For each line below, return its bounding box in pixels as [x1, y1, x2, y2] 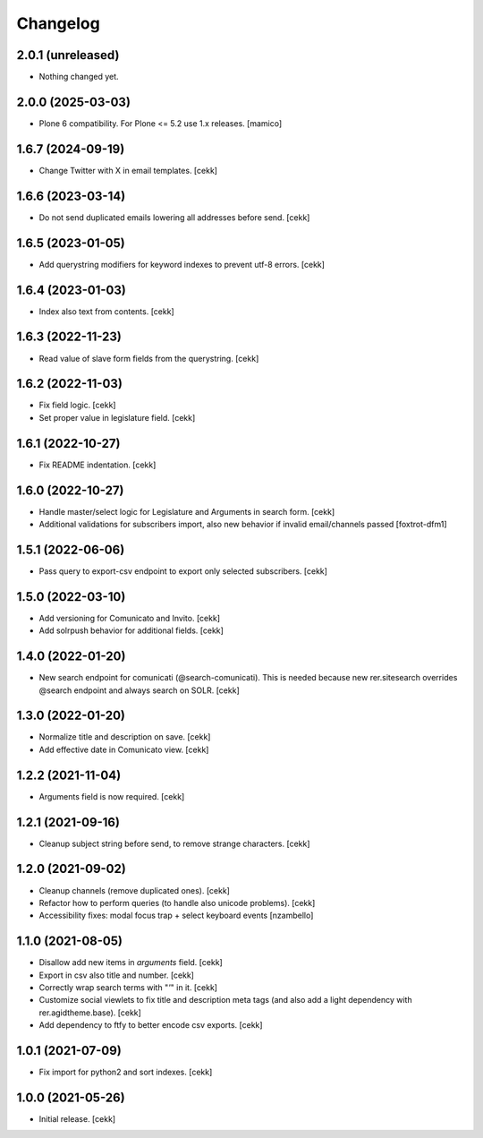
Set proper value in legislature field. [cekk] [38, 412, 196, 423]
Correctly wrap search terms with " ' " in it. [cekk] [38, 981, 218, 993]
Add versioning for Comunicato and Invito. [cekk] [38, 612, 221, 623]
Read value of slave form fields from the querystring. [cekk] [38, 353, 259, 364]
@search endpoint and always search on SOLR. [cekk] [38, 685, 241, 696]
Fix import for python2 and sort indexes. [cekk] [38, 1066, 213, 1078]
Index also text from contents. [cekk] [38, 305, 174, 317]
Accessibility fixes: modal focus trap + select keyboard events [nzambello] [38, 910, 314, 921]
